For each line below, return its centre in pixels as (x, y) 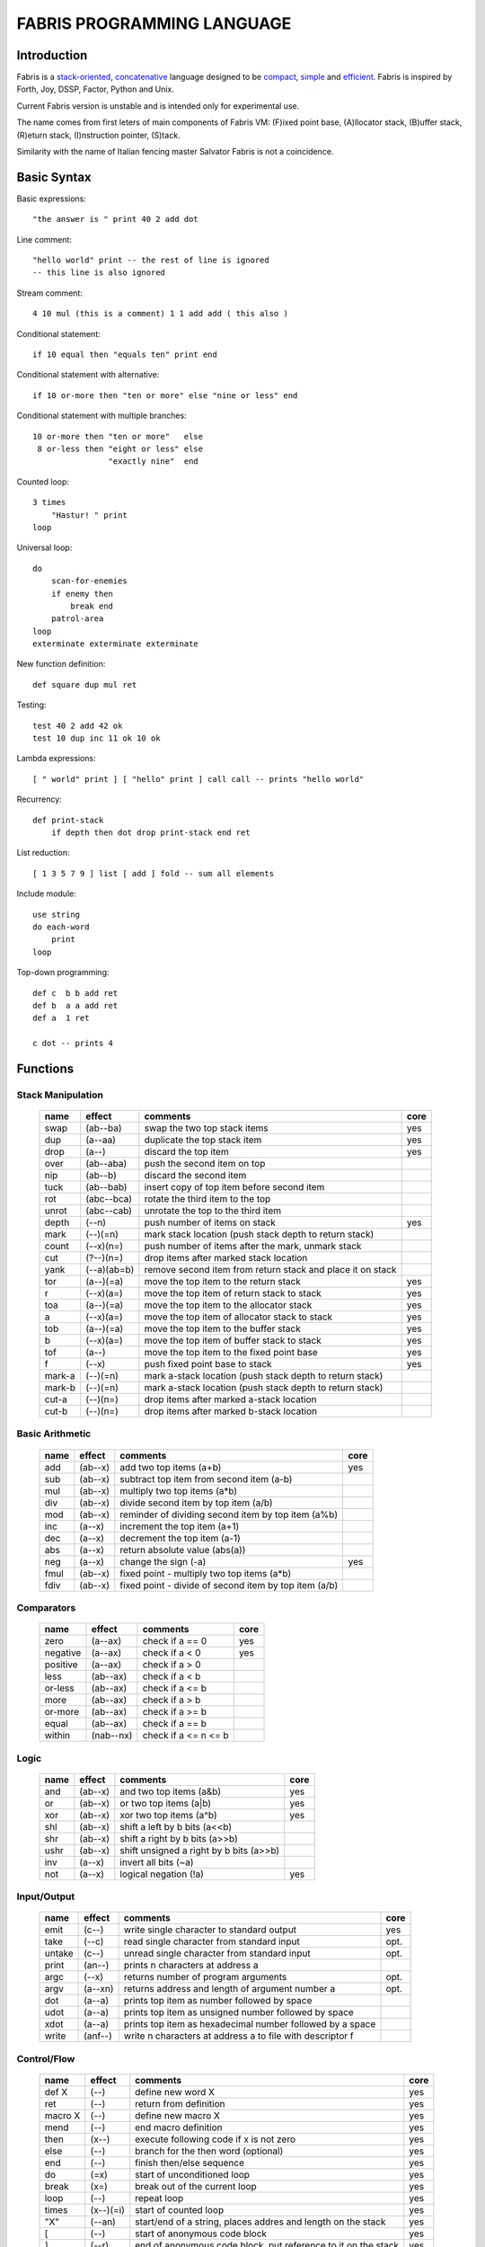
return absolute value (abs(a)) (183, 1550)
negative (63, 1653)
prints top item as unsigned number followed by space (238, 2012)
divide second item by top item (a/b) (196, 1503)
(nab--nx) (112, 1736)
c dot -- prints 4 (73, 1044)
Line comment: (44, 239)
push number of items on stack (210, 1222)
